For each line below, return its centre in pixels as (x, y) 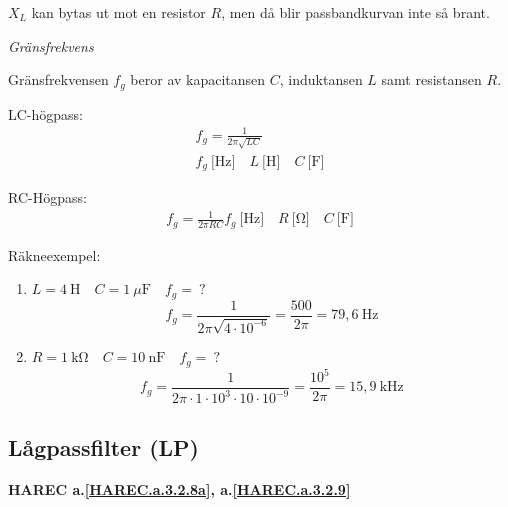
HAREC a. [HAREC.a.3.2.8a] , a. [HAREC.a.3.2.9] (179, 488)
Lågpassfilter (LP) (103, 446)
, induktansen (321, 79)
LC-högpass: (46, 113)
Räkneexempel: (54, 254)
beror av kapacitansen (198, 79)
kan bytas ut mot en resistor (118, 12)
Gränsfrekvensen (58, 79)
